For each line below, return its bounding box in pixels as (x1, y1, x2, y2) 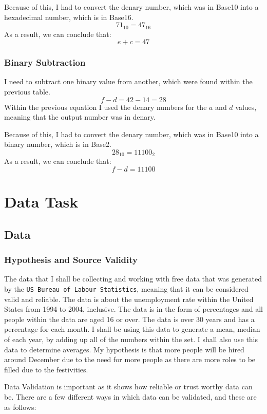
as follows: (4, 401, 36, 412)
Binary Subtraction (4, 56, 86, 69)
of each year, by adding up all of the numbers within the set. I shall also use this (4, 334, 258, 345)
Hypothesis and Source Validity (4, 253, 138, 266)
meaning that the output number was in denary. (4, 111, 156, 122)
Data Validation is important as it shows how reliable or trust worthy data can (4, 381, 253, 392)
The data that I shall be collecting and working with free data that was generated (4, 273, 262, 284)
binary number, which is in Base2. (4, 139, 111, 149)
